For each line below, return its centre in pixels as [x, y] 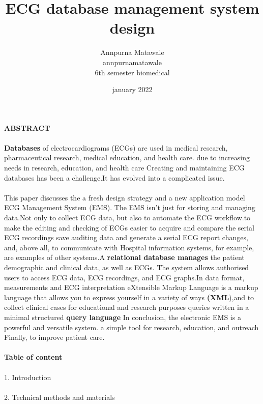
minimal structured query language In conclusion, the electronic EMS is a [123, 317]
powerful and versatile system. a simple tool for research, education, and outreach [131, 327]
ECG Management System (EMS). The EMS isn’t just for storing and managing [130, 207]
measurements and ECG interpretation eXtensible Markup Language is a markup [131, 287]
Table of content [33, 357]
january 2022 [132, 89]
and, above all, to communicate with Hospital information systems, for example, [129, 247]
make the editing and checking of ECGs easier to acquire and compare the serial [129, 227]
